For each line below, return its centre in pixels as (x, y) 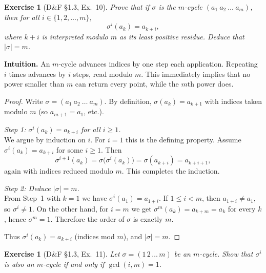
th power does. (210, 84)
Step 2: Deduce (27, 188)
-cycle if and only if (74, 264)
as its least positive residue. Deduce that (182, 36)
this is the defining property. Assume (183, 140)
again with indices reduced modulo (59, 171)
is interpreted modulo (75, 36)
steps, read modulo (103, 73)
